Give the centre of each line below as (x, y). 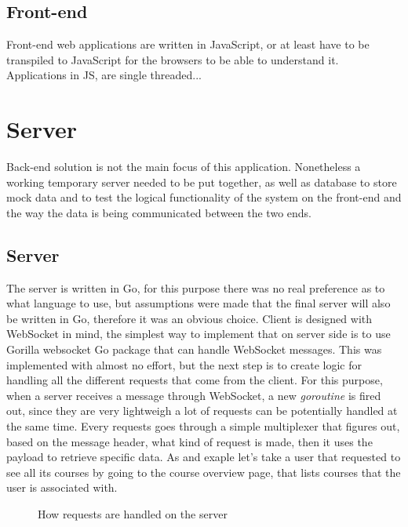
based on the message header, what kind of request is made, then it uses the (189, 441)
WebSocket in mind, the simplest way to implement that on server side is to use (199, 334)
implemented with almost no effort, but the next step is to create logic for (184, 364)
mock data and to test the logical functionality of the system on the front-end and (204, 197)
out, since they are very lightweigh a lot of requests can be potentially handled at (202, 411)
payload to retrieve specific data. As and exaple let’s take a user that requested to (204, 457)
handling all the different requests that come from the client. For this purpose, (195, 380)
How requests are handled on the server (133, 514)
